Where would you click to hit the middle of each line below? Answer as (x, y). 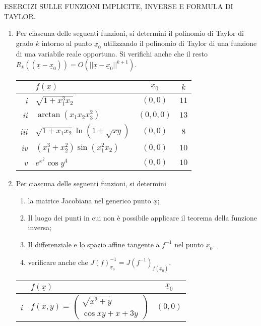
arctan (49, 114)
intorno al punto (67, 43)
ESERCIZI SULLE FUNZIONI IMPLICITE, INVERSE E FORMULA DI (119, 6)
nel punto (189, 244)
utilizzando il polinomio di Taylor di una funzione (180, 43)
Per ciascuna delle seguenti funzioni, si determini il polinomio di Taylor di (130, 33)
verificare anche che (58, 262)
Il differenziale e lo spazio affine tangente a (94, 244)
